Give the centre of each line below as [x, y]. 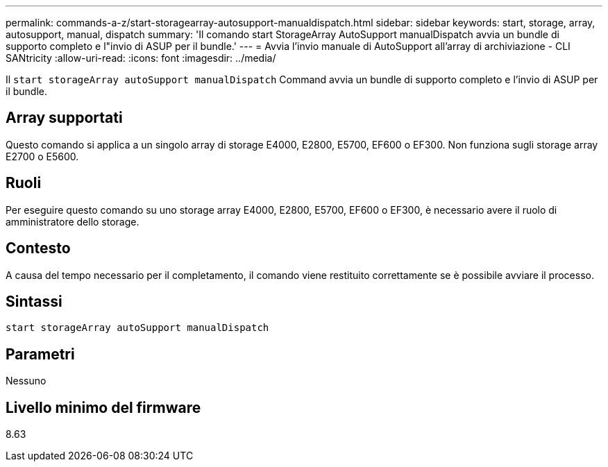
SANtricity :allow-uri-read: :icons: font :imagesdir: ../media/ [141, 58]
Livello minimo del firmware [103, 407]
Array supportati [64, 118]
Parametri [40, 354]
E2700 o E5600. [42, 156]
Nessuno [26, 381]
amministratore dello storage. [73, 221]
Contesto [38, 248]
